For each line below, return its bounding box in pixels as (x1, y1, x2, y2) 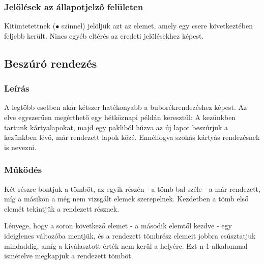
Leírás (4, 82, 30, 95)
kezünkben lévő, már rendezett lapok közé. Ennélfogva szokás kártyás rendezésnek (4, 132, 260, 142)
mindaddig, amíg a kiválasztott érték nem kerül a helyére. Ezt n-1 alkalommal (4, 240, 248, 251)
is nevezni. (4, 141, 37, 152)
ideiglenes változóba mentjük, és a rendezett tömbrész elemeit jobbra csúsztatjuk (4, 230, 256, 241)
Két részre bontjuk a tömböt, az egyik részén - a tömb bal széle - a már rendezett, (4, 183, 260, 194)
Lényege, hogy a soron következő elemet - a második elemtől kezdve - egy (4, 220, 232, 231)
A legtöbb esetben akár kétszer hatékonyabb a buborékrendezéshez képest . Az (4, 102, 247, 112)
